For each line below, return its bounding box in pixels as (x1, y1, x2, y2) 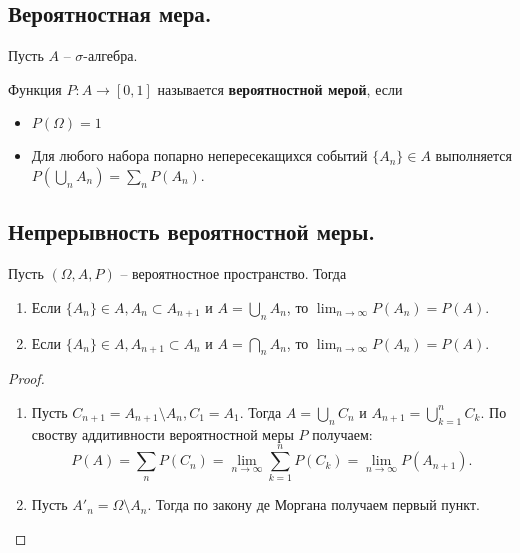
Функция (8, 78, 62, 99)
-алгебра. (83, 45, 138, 66)
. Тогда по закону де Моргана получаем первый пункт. (147, 494, 480, 515)
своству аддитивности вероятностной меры (31, 423, 294, 444)
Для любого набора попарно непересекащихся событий (31, 145, 368, 166)
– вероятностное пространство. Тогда (120, 263, 347, 284)
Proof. (8, 368, 45, 389)
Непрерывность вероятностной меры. (8, 216, 376, 247)
